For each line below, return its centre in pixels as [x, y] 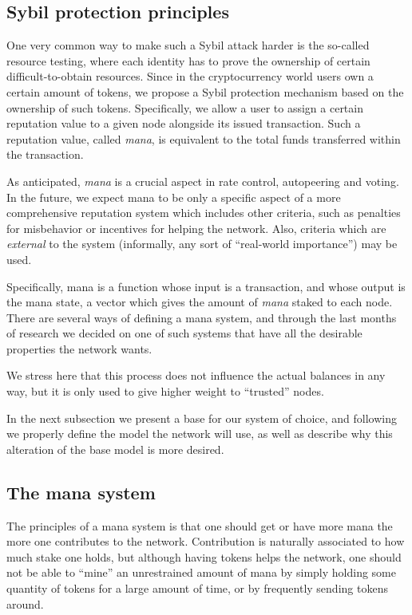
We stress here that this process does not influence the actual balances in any [196, 375]
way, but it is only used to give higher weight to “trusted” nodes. [165, 391]
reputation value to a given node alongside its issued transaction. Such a [184, 123]
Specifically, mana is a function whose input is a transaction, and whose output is [206, 286]
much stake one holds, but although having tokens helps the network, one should [204, 556]
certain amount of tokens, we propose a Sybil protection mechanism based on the [205, 91]
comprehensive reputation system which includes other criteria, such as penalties [204, 213]
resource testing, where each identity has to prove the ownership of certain [188, 60]
